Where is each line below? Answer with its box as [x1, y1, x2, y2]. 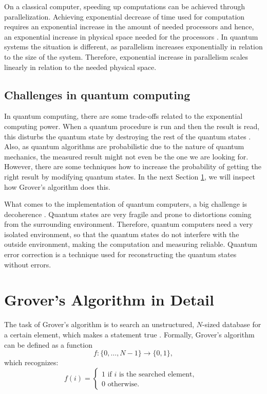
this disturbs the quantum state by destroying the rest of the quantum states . [4, 131, 251, 141]
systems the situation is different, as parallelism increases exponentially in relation [4, 41, 263, 52]
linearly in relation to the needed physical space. [4, 61, 157, 72]
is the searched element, [119, 370, 195, 378]
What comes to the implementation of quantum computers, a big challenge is [4, 199, 247, 209]
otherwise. [107, 380, 140, 388]
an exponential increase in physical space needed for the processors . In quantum [4, 31, 258, 42]
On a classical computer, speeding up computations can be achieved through [4, 1, 245, 11]
